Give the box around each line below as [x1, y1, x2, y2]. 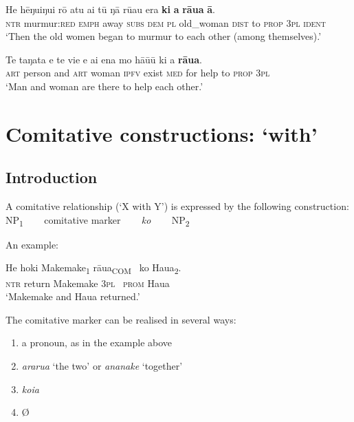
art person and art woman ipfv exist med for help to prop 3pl [5, 65, 270, 80]
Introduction [5, 167, 98, 188]
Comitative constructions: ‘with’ [5, 119, 318, 147]
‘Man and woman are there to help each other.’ [5, 78, 203, 93]
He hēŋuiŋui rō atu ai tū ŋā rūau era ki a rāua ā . [5, 2, 215, 16]
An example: [5, 237, 58, 251]
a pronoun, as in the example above [21, 335, 173, 350]
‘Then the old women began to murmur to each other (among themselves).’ [5, 29, 322, 43]
